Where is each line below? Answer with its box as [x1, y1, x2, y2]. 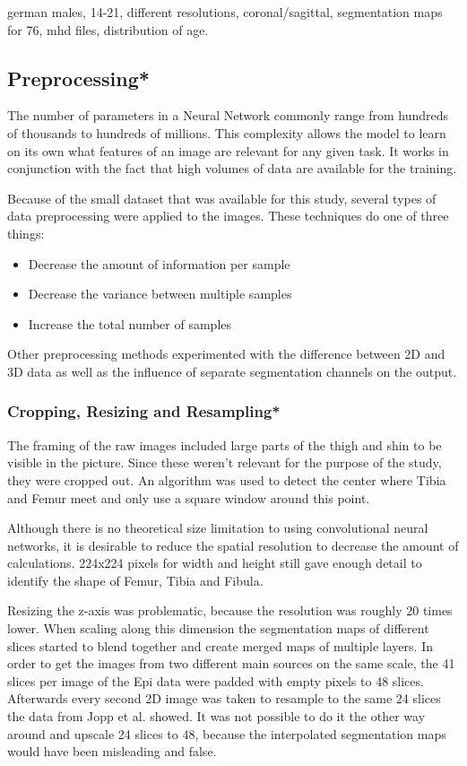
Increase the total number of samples [28, 314, 232, 333]
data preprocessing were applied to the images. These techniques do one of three [7, 206, 449, 225]
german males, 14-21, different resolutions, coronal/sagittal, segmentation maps [7, 3, 443, 21]
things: [7, 223, 45, 242]
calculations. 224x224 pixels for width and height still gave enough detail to [7, 553, 422, 572]
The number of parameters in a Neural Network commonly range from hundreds [7, 106, 449, 125]
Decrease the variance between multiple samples [28, 284, 292, 303]
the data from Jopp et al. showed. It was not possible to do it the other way [7, 707, 426, 726]
